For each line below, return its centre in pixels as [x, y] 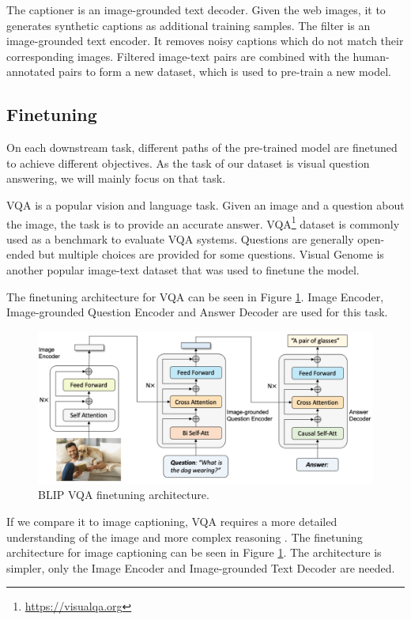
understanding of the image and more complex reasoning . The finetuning [185, 537]
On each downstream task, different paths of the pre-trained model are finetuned [202, 147]
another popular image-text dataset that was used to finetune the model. [183, 269]
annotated [31, 72]
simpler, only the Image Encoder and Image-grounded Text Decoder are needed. [201, 567]
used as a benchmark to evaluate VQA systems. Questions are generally [180, 238]
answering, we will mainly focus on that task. [116, 178]
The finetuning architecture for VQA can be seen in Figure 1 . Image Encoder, [195, 296]
